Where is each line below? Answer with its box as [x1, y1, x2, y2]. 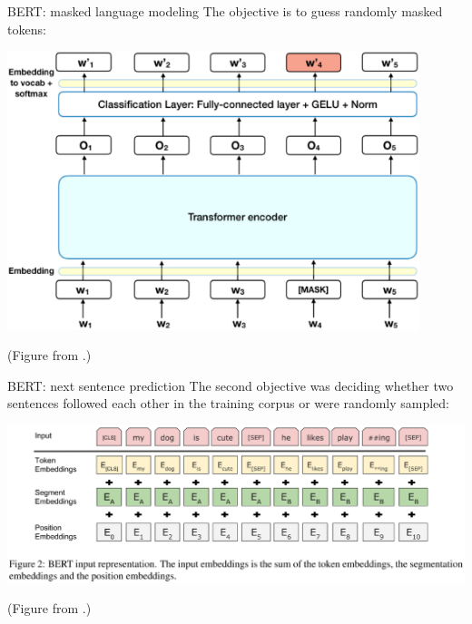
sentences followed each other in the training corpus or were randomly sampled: [7, 394, 450, 413]
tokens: [7, 19, 46, 38]
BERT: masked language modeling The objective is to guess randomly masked [7, 2, 443, 20]
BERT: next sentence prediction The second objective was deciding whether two [7, 375, 454, 395]
